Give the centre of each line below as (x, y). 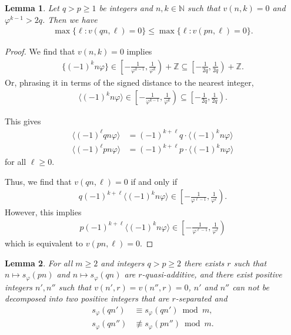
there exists (204, 263)
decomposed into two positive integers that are (87, 298)
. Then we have (70, 19)
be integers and (126, 8)
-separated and (201, 298)
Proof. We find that (40, 51)
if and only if (154, 181)
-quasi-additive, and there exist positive (212, 274)
